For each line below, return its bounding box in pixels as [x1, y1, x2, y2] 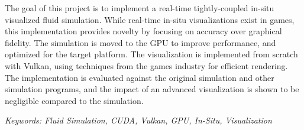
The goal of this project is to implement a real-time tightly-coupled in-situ [5, 2, 274, 14]
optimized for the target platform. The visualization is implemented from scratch [5, 48, 298, 60]
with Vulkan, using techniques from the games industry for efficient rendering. [5, 59, 288, 71]
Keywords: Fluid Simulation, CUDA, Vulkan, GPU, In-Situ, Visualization [5, 114, 272, 126]
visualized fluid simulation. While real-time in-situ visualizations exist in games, [5, 13, 295, 25]
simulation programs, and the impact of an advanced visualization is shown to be [5, 83, 299, 95]
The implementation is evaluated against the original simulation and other [5, 71, 274, 83]
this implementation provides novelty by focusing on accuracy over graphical [5, 25, 282, 37]
